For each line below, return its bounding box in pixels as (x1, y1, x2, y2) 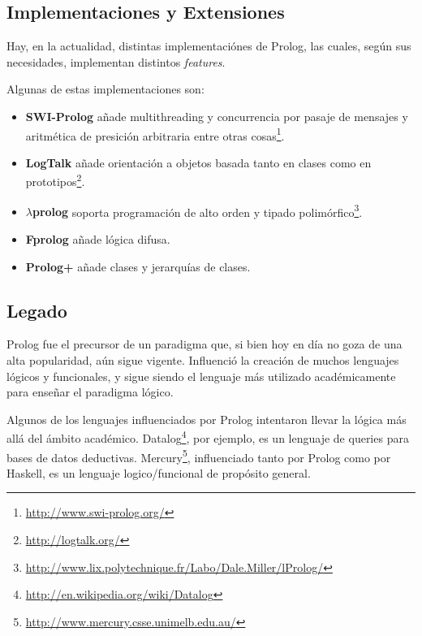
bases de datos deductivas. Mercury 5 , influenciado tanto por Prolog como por (6, 446, 391, 465)
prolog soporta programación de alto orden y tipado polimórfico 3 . (32, 201, 363, 220)
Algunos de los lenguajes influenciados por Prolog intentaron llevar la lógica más (6, 410, 407, 427)
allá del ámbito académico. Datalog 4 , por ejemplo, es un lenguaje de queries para (6, 427, 409, 446)
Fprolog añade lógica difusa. (25, 230, 170, 247)
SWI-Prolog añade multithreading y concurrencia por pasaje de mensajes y (25, 107, 408, 124)
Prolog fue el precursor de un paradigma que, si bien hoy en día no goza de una (6, 335, 403, 353)
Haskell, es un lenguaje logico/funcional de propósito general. (6, 464, 311, 481)
